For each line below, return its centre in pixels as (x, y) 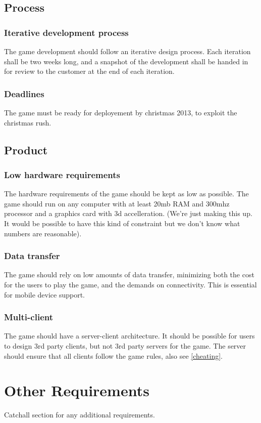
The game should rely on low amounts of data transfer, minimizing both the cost (129, 274)
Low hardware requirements (62, 174)
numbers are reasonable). (43, 233)
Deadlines (24, 93)
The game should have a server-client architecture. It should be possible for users (129, 336)
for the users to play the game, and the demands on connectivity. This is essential (130, 284)
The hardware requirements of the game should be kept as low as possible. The (126, 194)
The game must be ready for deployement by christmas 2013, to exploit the (121, 112)
